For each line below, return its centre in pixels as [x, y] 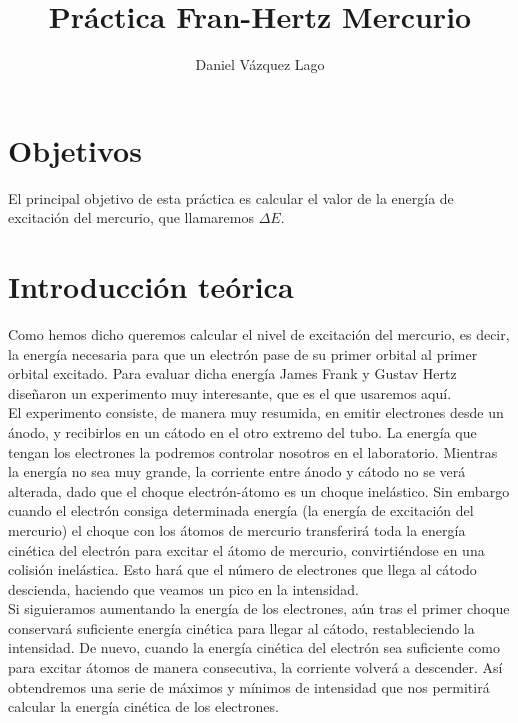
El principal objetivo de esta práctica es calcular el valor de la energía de [231, 197]
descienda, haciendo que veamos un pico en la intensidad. [184, 588]
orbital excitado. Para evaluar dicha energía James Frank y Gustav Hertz [232, 373]
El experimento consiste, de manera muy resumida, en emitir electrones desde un [256, 412]
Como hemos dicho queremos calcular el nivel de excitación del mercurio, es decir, [259, 333]
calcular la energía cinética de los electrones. [143, 706]
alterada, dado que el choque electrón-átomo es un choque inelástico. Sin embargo [259, 490]
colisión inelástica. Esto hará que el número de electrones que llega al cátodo [242, 569]
